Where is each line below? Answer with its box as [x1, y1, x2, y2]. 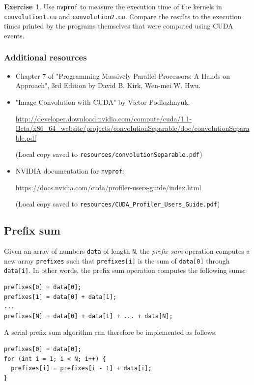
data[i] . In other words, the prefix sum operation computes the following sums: [4, 265, 246, 275]
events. [4, 30, 25, 40]
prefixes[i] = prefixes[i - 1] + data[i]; [11, 365, 152, 372]
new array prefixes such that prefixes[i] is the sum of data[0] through [4, 255, 230, 266]
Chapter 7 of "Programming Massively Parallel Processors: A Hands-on [15, 70, 230, 81]
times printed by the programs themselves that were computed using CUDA [4, 21, 233, 31]
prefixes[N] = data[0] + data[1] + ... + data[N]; [4, 312, 173, 320]
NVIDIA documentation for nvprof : [15, 165, 124, 176]
